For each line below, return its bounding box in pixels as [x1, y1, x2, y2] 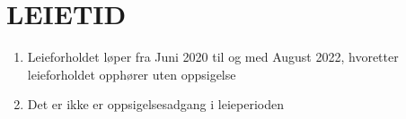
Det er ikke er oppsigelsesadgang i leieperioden [27, 95, 284, 114]
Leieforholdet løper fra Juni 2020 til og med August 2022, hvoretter [27, 47, 399, 66]
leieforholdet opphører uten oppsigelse [27, 64, 236, 83]
